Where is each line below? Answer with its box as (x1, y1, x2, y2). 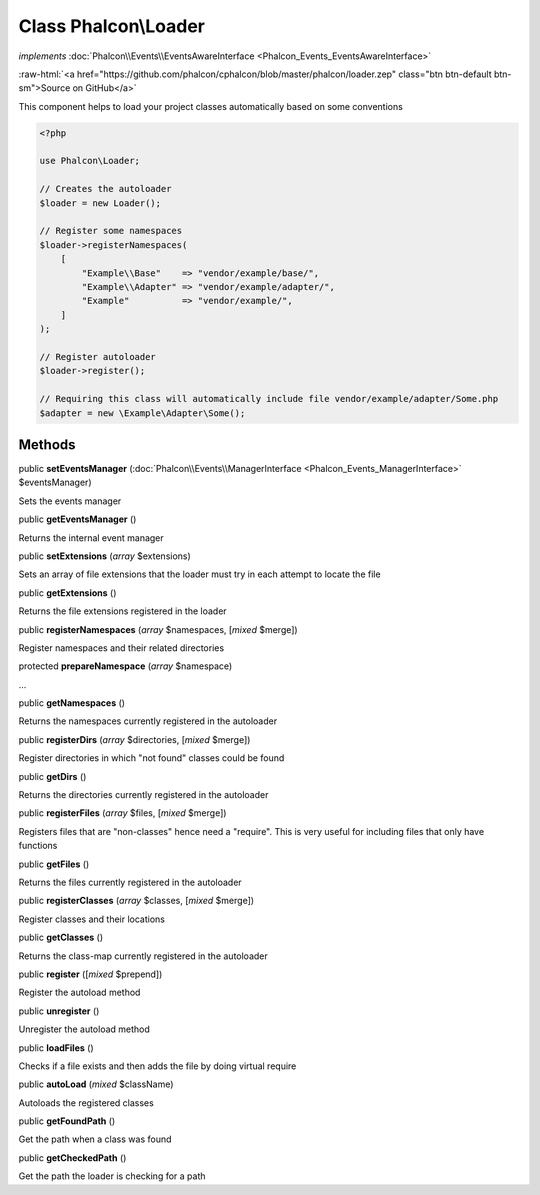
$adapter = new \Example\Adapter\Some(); (39, 407, 246, 419)
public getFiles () (18, 858, 90, 870)
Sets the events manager (18, 495, 122, 507)
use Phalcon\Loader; (39, 155, 140, 167)
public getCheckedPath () (18, 1151, 127, 1164)
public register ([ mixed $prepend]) (18, 968, 163, 980)
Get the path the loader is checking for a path (18, 1170, 206, 1182)
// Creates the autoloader (39, 183, 172, 195)
